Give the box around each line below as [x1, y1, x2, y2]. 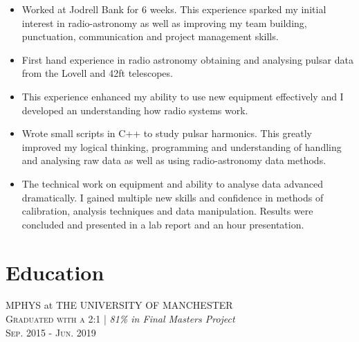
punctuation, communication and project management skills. [21, 29, 279, 44]
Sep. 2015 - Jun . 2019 [6, 325, 96, 339]
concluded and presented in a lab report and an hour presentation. [21, 217, 304, 231]
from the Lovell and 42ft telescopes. [21, 66, 173, 80]
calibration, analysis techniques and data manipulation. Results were [21, 204, 313, 218]
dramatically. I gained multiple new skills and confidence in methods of [21, 190, 324, 204]
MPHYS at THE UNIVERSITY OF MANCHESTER [6, 298, 233, 312]
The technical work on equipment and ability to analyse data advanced [21, 176, 324, 190]
